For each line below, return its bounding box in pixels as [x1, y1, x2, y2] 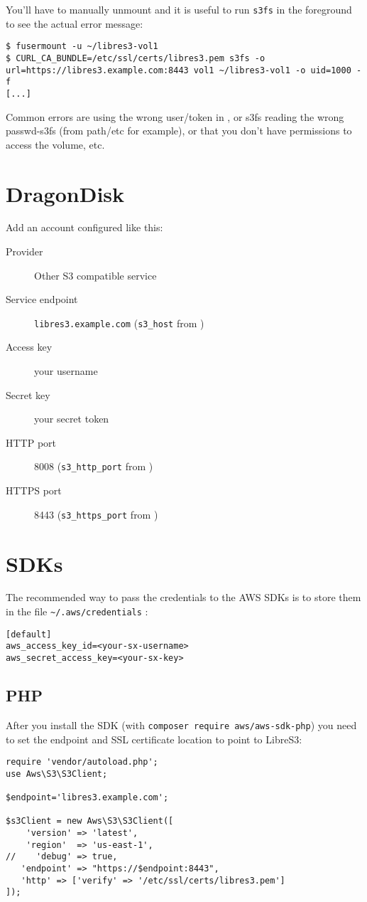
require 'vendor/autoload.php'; [6, 757, 158, 768]
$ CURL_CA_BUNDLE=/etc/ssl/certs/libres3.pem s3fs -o [6, 53, 265, 63]
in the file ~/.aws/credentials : [6, 604, 148, 619]
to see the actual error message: [6, 16, 143, 31]
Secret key [6, 387, 50, 402]
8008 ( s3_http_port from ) [34, 459, 153, 474]
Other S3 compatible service [34, 267, 157, 282]
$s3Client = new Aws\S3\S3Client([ [6, 816, 174, 827]
